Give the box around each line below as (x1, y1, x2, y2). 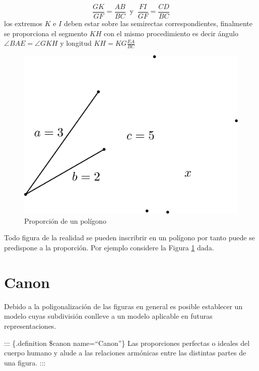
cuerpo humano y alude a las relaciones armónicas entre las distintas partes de (4, 347, 246, 358)
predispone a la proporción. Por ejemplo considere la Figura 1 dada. (4, 242, 214, 253)
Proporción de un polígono (24, 215, 106, 226)
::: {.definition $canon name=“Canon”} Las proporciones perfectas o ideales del (4, 337, 250, 348)
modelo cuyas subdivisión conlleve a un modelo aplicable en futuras (4, 311, 213, 321)
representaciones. (4, 320, 56, 331)
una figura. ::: (4, 357, 46, 367)
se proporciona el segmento (4, 28, 88, 38)
